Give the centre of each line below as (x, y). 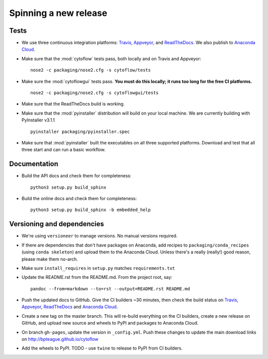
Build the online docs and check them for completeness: (79, 199)
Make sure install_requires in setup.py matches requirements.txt (98, 268)
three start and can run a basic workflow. (64, 150)
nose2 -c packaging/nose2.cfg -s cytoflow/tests (91, 70)
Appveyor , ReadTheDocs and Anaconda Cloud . (70, 307)
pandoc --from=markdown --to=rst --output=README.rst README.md (110, 289)
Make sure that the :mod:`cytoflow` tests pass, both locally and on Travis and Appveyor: (111, 59)
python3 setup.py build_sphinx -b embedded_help (91, 210)
